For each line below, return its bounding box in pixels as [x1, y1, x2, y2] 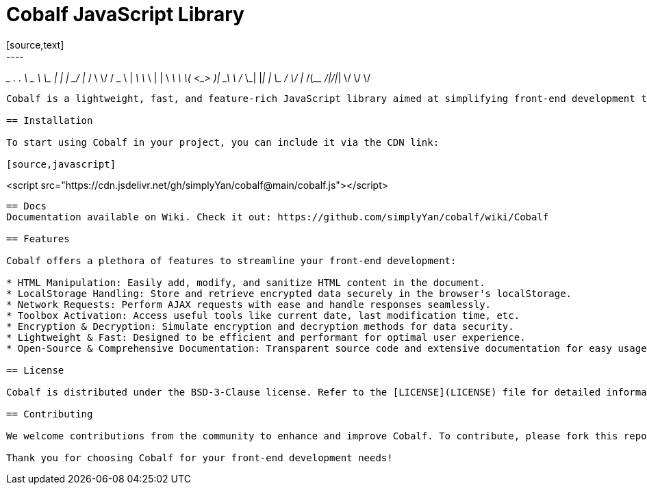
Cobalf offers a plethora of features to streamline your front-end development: [6, 255, 457, 266]
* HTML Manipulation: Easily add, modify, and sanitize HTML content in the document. [6, 276, 485, 288]
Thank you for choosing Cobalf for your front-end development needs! [6, 452, 393, 463]
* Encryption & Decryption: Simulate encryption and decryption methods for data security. [6, 320, 514, 332]
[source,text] [6, 38, 64, 51]
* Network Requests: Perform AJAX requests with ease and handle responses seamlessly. [6, 298, 492, 310]
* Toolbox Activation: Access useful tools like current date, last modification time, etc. [6, 309, 520, 321]
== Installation [6, 114, 93, 126]
